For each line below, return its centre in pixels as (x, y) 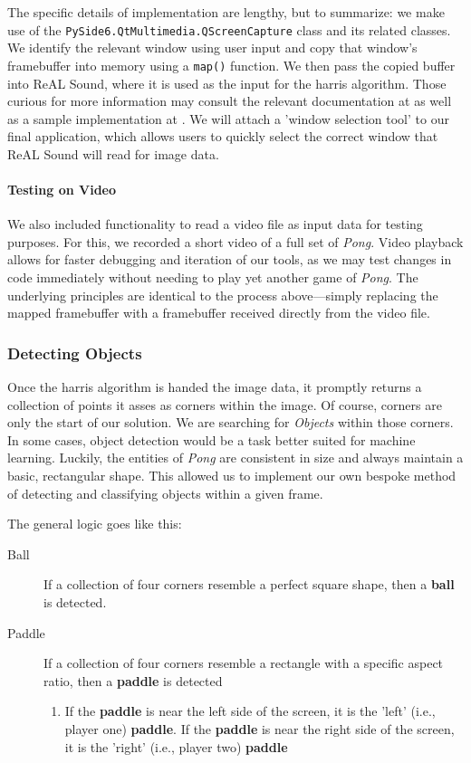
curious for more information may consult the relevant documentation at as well (230, 101)
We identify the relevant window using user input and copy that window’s (212, 48)
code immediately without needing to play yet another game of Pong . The (213, 277)
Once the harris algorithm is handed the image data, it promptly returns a (215, 387)
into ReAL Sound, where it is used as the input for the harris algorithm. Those (227, 83)
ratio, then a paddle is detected (133, 680)
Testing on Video (62, 190)
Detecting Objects (75, 353)
